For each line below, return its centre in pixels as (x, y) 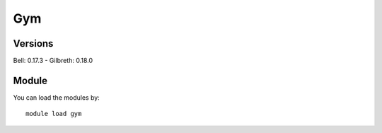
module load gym (54, 114)
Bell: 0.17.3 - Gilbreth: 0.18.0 (53, 61)
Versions (33, 44)
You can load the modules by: (57, 97)
